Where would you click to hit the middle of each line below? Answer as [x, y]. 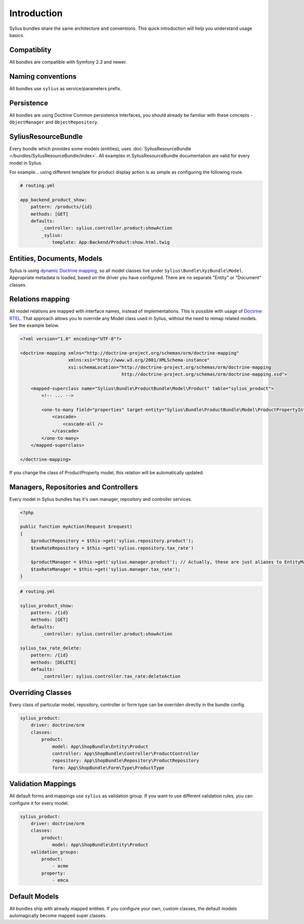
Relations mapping [40, 299]
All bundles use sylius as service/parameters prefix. [65, 88]
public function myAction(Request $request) [76, 527]
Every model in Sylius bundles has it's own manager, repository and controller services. [101, 499]
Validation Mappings [43, 784]
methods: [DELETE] [53, 662]
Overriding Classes [41, 692]
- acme [60, 866]
